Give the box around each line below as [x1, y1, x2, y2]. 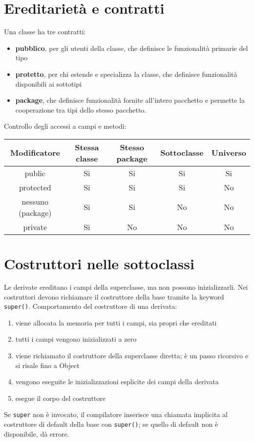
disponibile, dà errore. [4, 428, 69, 439]
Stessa [75, 141, 99, 153]
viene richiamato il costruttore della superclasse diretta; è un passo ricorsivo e [15, 350, 249, 361]
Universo [211, 147, 246, 159]
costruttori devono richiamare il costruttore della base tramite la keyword [4, 291, 224, 302]
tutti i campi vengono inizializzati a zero [15, 334, 137, 344]
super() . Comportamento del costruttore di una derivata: [4, 301, 177, 311]
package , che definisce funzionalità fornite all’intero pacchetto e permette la [15, 95, 245, 105]
